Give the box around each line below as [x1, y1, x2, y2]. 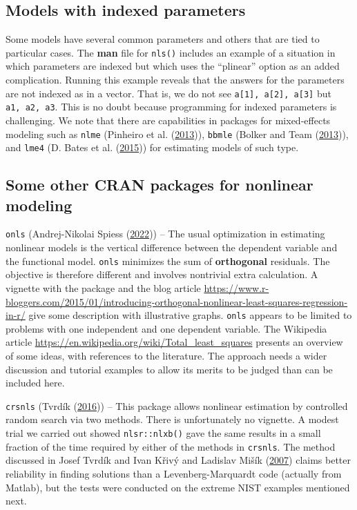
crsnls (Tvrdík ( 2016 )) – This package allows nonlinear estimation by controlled [6, 398, 348, 413]
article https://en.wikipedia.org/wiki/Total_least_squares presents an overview [6, 335, 343, 349]
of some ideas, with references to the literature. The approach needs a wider [6, 348, 327, 362]
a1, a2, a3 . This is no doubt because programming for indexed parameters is [6, 99, 337, 114]
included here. [6, 375, 65, 390]
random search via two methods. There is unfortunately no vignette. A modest [6, 412, 339, 426]
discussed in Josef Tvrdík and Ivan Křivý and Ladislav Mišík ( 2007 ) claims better [6, 453, 351, 467]
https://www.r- [204, 280, 269, 295]
